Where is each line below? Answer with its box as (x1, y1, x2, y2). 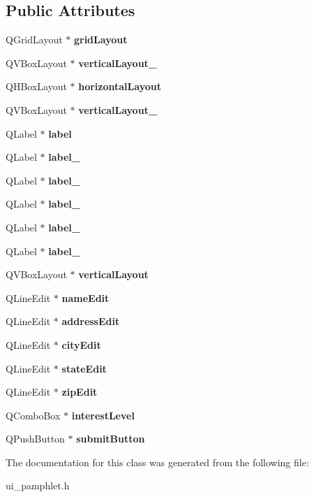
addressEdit (61, 314, 120, 329)
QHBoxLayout (6, 79, 67, 94)
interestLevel (71, 408, 135, 422)
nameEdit (61, 290, 110, 305)
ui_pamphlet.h (6, 478, 70, 493)
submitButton (76, 431, 145, 446)
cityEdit (61, 337, 101, 352)
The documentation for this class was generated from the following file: (6, 454, 309, 469)
